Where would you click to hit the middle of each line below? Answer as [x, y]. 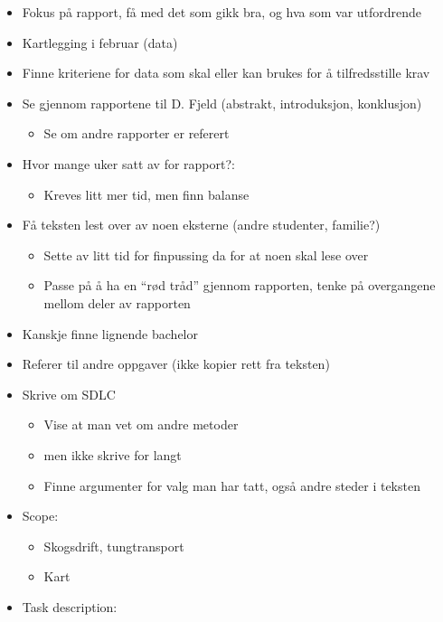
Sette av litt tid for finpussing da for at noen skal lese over [206, 254]
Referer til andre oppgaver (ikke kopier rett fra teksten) [176, 364]
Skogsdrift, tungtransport [114, 546]
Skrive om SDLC [69, 394]
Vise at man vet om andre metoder [141, 424]
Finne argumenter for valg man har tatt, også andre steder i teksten [232, 485]
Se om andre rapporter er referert [137, 133]
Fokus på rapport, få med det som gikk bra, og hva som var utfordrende [222, 12]
